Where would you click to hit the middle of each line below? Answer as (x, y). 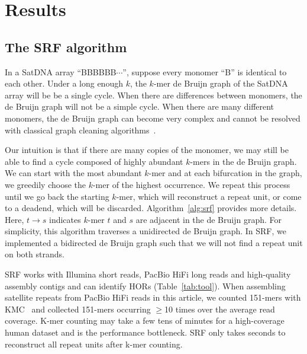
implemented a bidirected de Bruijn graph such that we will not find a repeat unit (154, 242)
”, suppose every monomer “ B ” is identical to (205, 71)
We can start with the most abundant (73, 173)
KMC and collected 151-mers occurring (78, 309)
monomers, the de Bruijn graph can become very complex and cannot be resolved (153, 118)
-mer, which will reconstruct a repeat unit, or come (209, 196)
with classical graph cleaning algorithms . (80, 130)
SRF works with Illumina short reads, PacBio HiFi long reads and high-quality (148, 274)
